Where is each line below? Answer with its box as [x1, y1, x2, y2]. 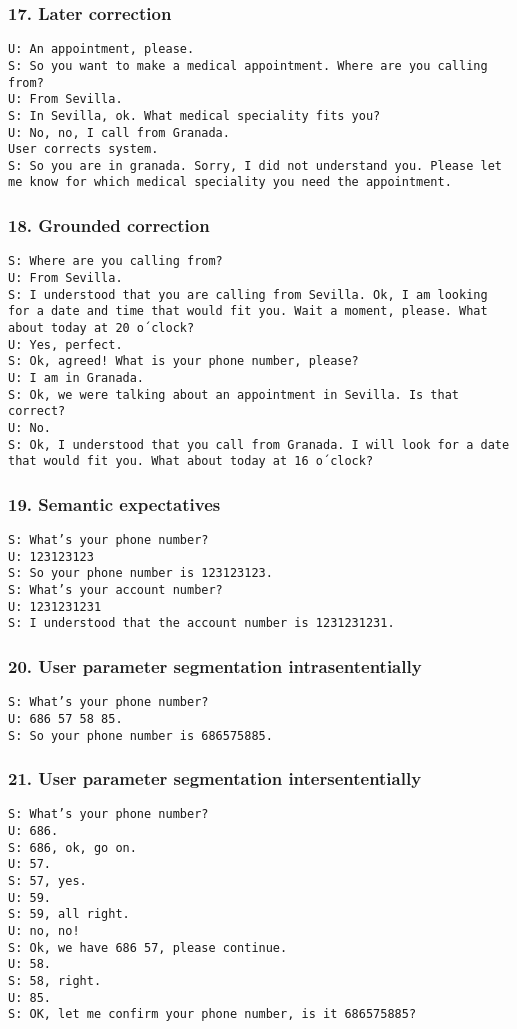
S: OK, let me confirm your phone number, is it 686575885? [8, 1007, 417, 1022]
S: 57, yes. [8, 874, 87, 889]
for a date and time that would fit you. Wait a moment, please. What [8, 304, 488, 319]
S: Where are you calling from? [8, 254, 223, 269]
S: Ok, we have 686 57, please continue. [8, 940, 288, 955]
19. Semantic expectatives [8, 491, 221, 516]
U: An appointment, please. [8, 42, 195, 57]
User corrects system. [8, 142, 159, 157]
